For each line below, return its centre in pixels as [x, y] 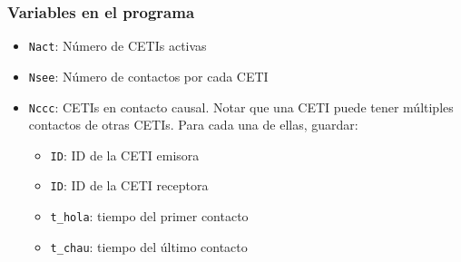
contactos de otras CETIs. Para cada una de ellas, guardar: [193, 125]
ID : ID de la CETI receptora [129, 185]
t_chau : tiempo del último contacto [149, 246]
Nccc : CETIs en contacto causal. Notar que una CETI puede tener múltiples [241, 107]
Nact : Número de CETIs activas [118, 46]
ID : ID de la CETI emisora [125, 155]
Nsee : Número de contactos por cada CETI [148, 76]
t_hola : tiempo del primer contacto [149, 216]
